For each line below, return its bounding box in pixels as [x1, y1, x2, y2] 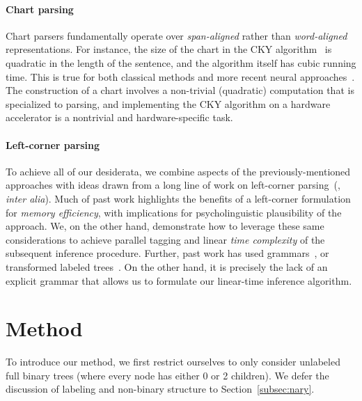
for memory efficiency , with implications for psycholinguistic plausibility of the [6, 205, 342, 219]
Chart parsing [6, 1, 74, 16]
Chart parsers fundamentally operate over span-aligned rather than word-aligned [6, 28, 347, 42]
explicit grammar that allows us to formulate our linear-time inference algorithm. [6, 273, 352, 288]
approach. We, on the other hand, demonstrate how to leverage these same [6, 219, 324, 233]
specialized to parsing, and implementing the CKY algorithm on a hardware [6, 96, 331, 111]
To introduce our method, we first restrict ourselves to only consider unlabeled [6, 354, 340, 369]
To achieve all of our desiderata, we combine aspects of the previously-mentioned [6, 164, 351, 178]
